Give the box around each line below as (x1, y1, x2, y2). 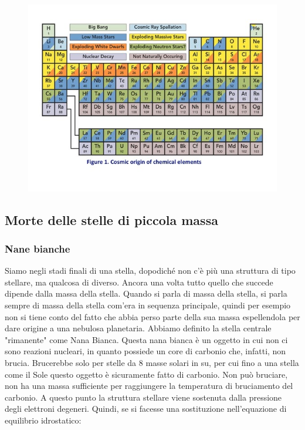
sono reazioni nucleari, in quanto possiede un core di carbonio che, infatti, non (5, 345, 286, 357)
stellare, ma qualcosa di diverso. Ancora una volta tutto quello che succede (5, 276, 273, 288)
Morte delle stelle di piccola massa (5, 210, 218, 229)
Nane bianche (5, 241, 70, 256)
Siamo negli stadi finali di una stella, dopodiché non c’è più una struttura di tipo (5, 264, 296, 277)
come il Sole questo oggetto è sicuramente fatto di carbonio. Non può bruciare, (5, 368, 288, 380)
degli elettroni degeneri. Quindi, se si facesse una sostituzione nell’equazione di (5, 402, 287, 415)
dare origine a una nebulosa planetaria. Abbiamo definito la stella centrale (5, 322, 272, 334)
